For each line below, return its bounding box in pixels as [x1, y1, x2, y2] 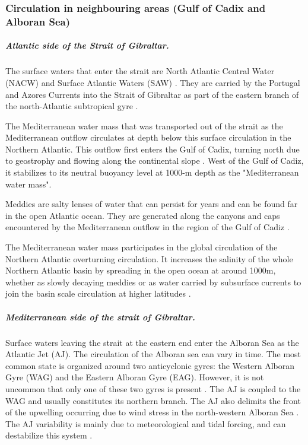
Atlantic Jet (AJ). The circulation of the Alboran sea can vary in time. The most [5, 348, 301, 360]
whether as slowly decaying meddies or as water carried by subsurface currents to [5, 275, 301, 288]
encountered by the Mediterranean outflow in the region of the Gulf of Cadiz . [5, 221, 290, 233]
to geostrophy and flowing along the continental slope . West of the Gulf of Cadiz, [5, 154, 304, 167]
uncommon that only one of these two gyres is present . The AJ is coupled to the [5, 382, 301, 395]
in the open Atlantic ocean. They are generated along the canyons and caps [5, 209, 280, 221]
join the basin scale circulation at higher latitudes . [5, 287, 191, 300]
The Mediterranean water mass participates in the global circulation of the [5, 241, 278, 253]
